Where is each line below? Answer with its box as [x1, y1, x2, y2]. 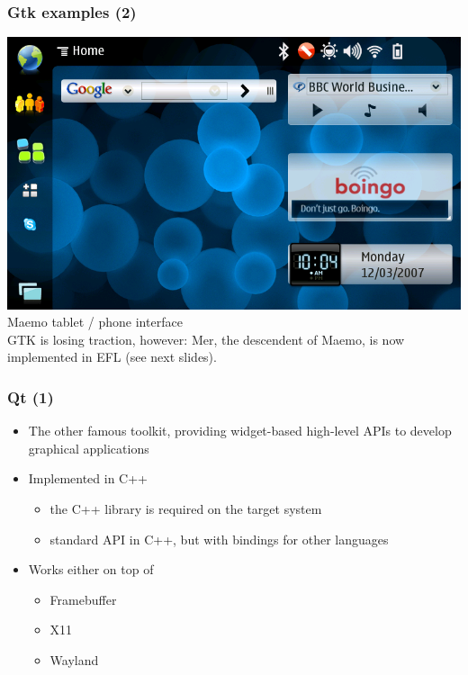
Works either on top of [28, 560, 154, 579]
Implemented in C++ [28, 469, 148, 488]
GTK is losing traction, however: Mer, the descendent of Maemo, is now [7, 329, 405, 348]
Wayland [49, 650, 99, 669]
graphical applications [28, 438, 149, 457]
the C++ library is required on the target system [49, 499, 322, 517]
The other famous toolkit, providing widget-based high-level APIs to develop [28, 421, 452, 440]
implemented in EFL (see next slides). [7, 347, 217, 366]
